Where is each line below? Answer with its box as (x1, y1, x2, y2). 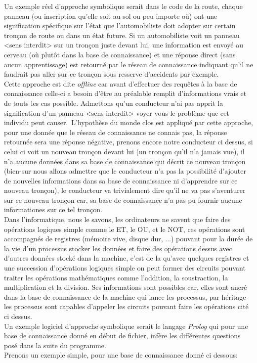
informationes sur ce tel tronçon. (4, 204, 102, 215)
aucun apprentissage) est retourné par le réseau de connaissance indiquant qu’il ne (4, 59, 253, 69)
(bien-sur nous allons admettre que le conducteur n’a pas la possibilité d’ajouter (4, 166, 246, 176)
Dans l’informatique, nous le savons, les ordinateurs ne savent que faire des (4, 214, 231, 225)
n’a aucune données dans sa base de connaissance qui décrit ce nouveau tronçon (4, 156, 246, 166)
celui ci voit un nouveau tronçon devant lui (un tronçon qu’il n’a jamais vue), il (4, 146, 245, 156)
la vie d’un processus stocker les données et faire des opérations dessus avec (4, 243, 232, 253)
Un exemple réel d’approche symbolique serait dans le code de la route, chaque (4, 1, 243, 11)
